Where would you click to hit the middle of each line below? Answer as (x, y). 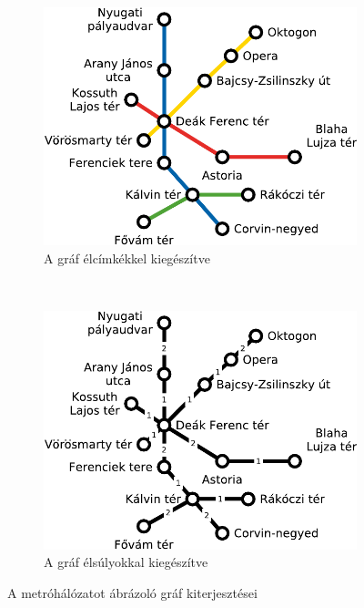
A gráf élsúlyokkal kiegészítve (126, 562)
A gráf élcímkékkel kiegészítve (127, 258)
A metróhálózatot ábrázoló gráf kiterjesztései (132, 592)
